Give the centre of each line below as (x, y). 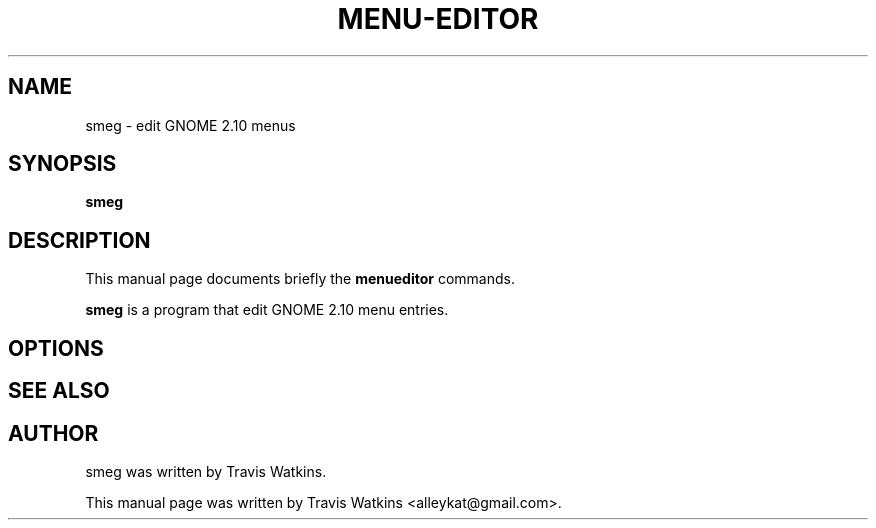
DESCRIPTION (79, 240)
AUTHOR (53, 433)
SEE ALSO (59, 391)
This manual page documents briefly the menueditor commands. (300, 279)
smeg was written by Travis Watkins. (206, 471)
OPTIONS (56, 348)
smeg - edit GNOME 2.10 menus (190, 125)
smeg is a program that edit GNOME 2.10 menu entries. (267, 310)
